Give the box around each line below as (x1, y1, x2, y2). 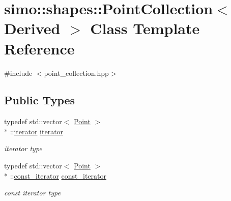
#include (4, 67, 33, 78)
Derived (4, 18, 61, 39)
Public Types (4, 92, 75, 108)
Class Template (90, 18, 200, 39)
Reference (4, 38, 75, 59)
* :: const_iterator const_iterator (4, 170, 107, 181)
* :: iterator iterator (4, 126, 64, 136)
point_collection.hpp (44, 67, 109, 78)
